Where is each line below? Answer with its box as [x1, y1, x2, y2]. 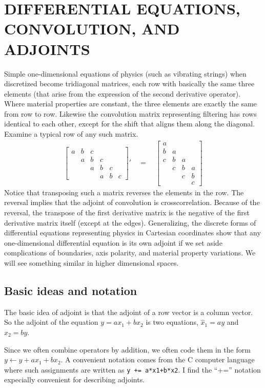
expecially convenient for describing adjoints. [4, 374, 145, 385]
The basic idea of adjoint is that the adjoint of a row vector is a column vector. [4, 306, 253, 317]
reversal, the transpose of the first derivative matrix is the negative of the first [4, 207, 250, 218]
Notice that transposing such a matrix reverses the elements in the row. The [4, 187, 244, 197]
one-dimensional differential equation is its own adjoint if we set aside [4, 237, 222, 248]
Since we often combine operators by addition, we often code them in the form [4, 344, 251, 355]
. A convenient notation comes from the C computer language [60, 354, 255, 365]
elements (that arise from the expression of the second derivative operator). [4, 88, 241, 99]
